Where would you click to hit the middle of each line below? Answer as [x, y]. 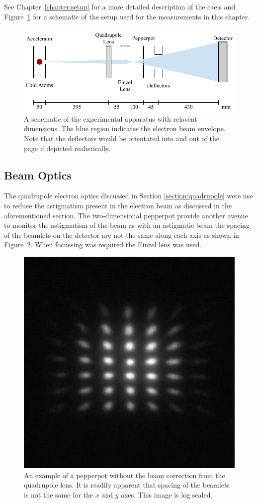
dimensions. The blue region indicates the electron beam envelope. [125, 128]
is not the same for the [59, 494]
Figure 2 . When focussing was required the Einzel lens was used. [103, 245]
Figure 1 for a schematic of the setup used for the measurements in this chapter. [127, 16]
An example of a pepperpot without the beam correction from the [125, 475]
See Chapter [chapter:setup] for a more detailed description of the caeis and [120, 6]
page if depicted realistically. [67, 148]
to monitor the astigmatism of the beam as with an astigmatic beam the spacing [127, 225]
